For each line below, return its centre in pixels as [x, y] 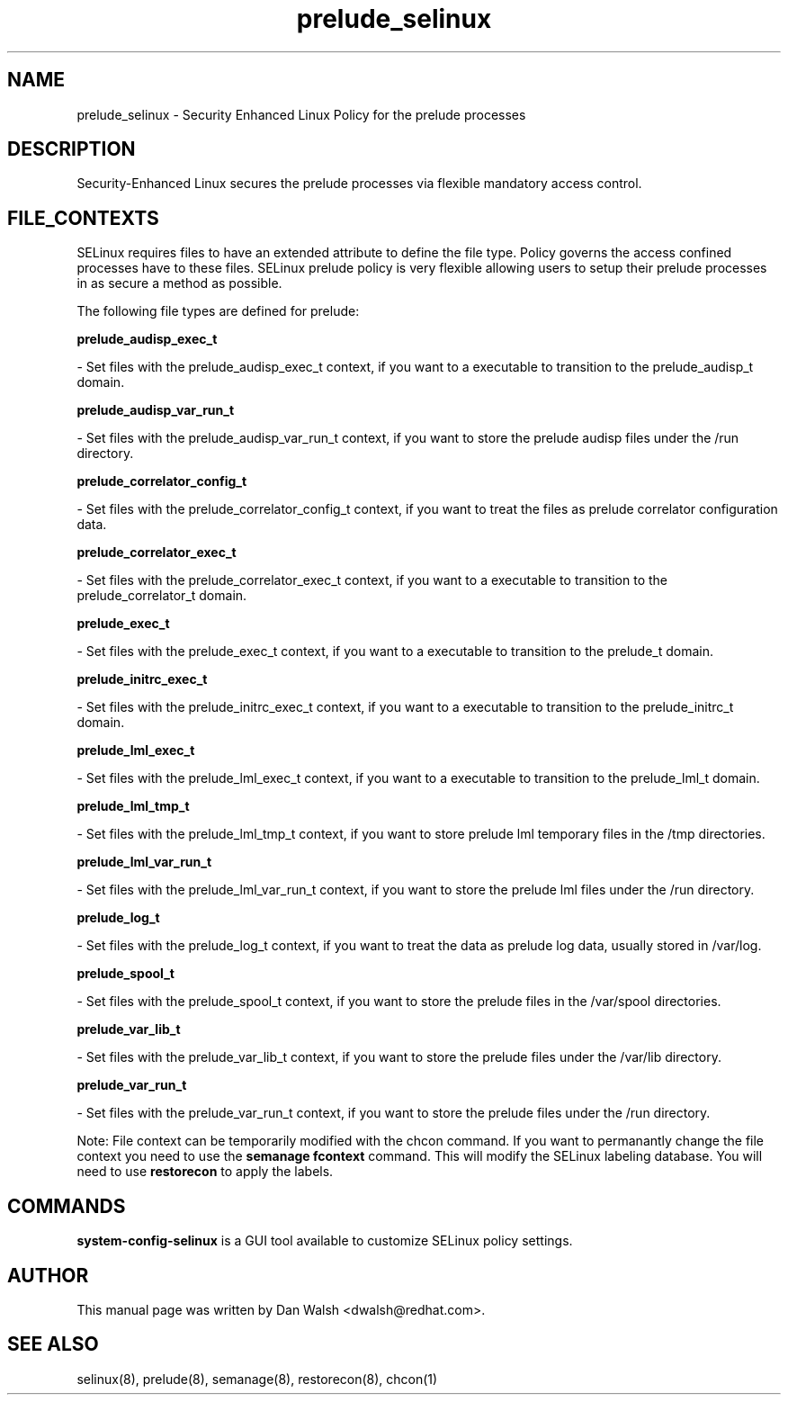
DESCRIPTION [72, 149]
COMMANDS [67, 1206]
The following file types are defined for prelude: [218, 311]
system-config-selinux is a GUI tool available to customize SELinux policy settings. [325, 1241]
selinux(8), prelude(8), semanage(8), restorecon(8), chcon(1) [257, 1379]
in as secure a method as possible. [179, 283]
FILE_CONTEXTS [83, 218]
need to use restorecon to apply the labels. [205, 1172]
